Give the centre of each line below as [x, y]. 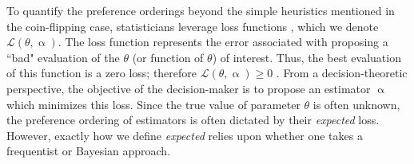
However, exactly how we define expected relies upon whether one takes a [185, 135]
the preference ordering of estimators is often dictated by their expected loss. [193, 120]
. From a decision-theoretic [342, 73]
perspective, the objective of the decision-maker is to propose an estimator [189, 88]
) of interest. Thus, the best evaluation [307, 57]
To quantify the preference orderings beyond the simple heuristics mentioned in [201, 10]
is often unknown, [356, 104]
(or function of [168, 57]
